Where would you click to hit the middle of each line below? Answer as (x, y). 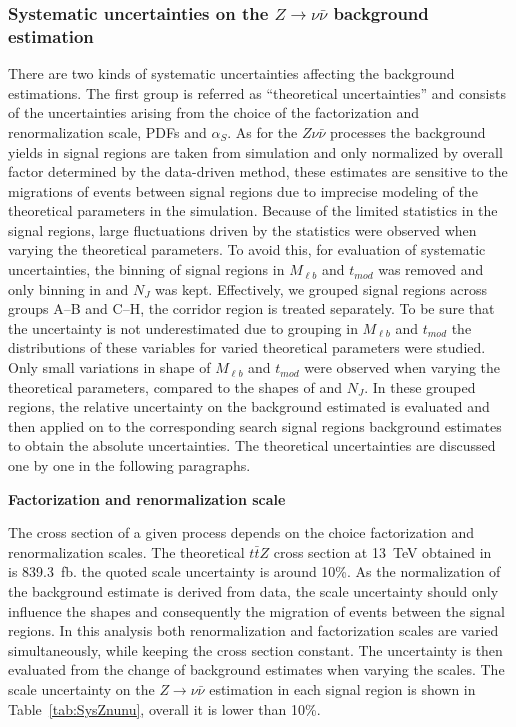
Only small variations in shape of (109, 367)
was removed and (431, 269)
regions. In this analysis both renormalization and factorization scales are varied (253, 630)
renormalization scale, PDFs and (107, 131)
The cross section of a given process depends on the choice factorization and (241, 532)
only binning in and (68, 288)
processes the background (408, 131)
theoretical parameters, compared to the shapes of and (175, 386)
